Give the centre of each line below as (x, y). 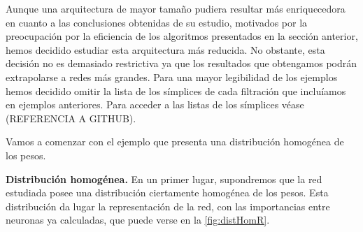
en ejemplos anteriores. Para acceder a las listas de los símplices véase (155, 104)
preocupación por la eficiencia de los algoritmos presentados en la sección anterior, (182, 36)
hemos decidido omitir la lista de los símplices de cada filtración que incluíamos (176, 90)
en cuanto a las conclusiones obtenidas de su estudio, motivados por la (157, 22)
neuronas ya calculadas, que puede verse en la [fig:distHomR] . (138, 220)
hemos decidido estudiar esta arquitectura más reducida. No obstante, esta (165, 49)
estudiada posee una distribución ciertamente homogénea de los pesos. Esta (167, 193)
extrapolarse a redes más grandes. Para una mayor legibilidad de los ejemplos (172, 77)
